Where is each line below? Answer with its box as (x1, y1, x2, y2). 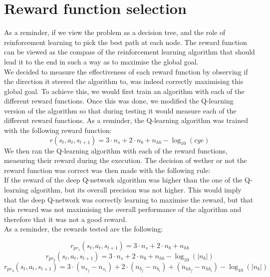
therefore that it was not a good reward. (4, 213, 127, 224)
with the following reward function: (4, 125, 112, 135)
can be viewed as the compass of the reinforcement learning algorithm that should (4, 46, 255, 57)
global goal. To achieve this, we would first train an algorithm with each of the (4, 85, 245, 96)
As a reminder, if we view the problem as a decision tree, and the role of (4, 27, 226, 37)
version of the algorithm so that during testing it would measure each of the (4, 105, 237, 115)
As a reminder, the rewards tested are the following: (4, 223, 163, 234)
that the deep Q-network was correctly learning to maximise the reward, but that (4, 194, 254, 204)
